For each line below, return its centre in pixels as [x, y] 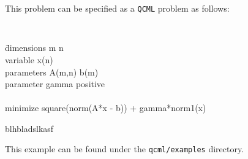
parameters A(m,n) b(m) [52, 72]
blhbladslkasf [29, 128]
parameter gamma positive [55, 84]
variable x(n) [29, 59]
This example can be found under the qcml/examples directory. [125, 149]
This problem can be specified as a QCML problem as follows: [117, 8]
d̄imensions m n [34, 48]
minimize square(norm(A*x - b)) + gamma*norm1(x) [106, 108]
